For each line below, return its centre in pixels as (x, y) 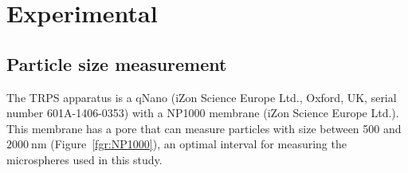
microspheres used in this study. (84, 159)
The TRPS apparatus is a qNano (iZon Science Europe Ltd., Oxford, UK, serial (202, 97)
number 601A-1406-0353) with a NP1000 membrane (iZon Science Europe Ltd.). (203, 113)
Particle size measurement (117, 63)
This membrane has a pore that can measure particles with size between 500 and (204, 128)
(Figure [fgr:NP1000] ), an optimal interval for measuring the (198, 144)
